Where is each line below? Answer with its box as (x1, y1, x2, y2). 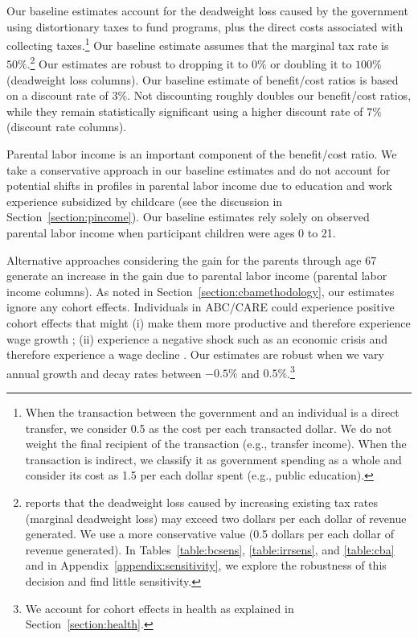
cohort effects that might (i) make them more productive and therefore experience (6, 315, 411, 331)
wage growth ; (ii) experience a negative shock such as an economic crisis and (6, 330, 388, 347)
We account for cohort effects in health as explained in (25, 599, 294, 616)
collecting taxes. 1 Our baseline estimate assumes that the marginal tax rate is (6, 35, 389, 53)
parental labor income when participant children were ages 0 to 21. (6, 224, 336, 241)
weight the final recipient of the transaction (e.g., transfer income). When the (25, 435, 407, 452)
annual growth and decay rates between (6, 364, 202, 381)
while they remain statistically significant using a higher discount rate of (6, 102, 363, 119)
